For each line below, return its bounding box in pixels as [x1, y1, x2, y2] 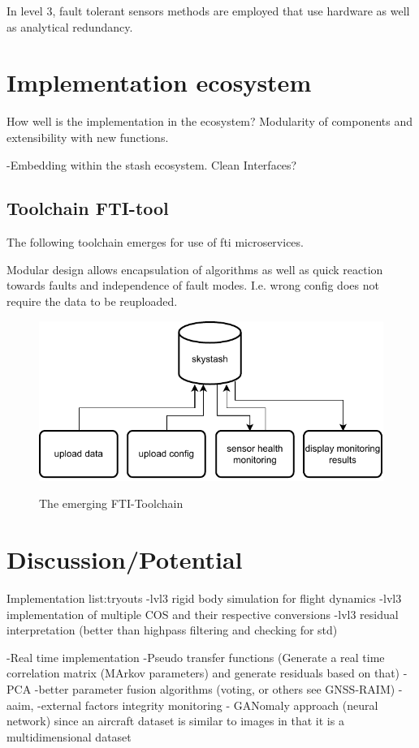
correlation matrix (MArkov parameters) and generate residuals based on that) [6, 664, 400, 681]
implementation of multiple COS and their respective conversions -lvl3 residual [6, 605, 399, 622]
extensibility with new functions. [6, 128, 169, 145]
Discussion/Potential [6, 543, 243, 576]
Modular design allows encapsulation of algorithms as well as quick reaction [6, 260, 383, 277]
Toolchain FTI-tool [6, 196, 169, 221]
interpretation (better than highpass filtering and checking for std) [6, 621, 338, 638]
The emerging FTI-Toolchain [39, 495, 184, 512]
